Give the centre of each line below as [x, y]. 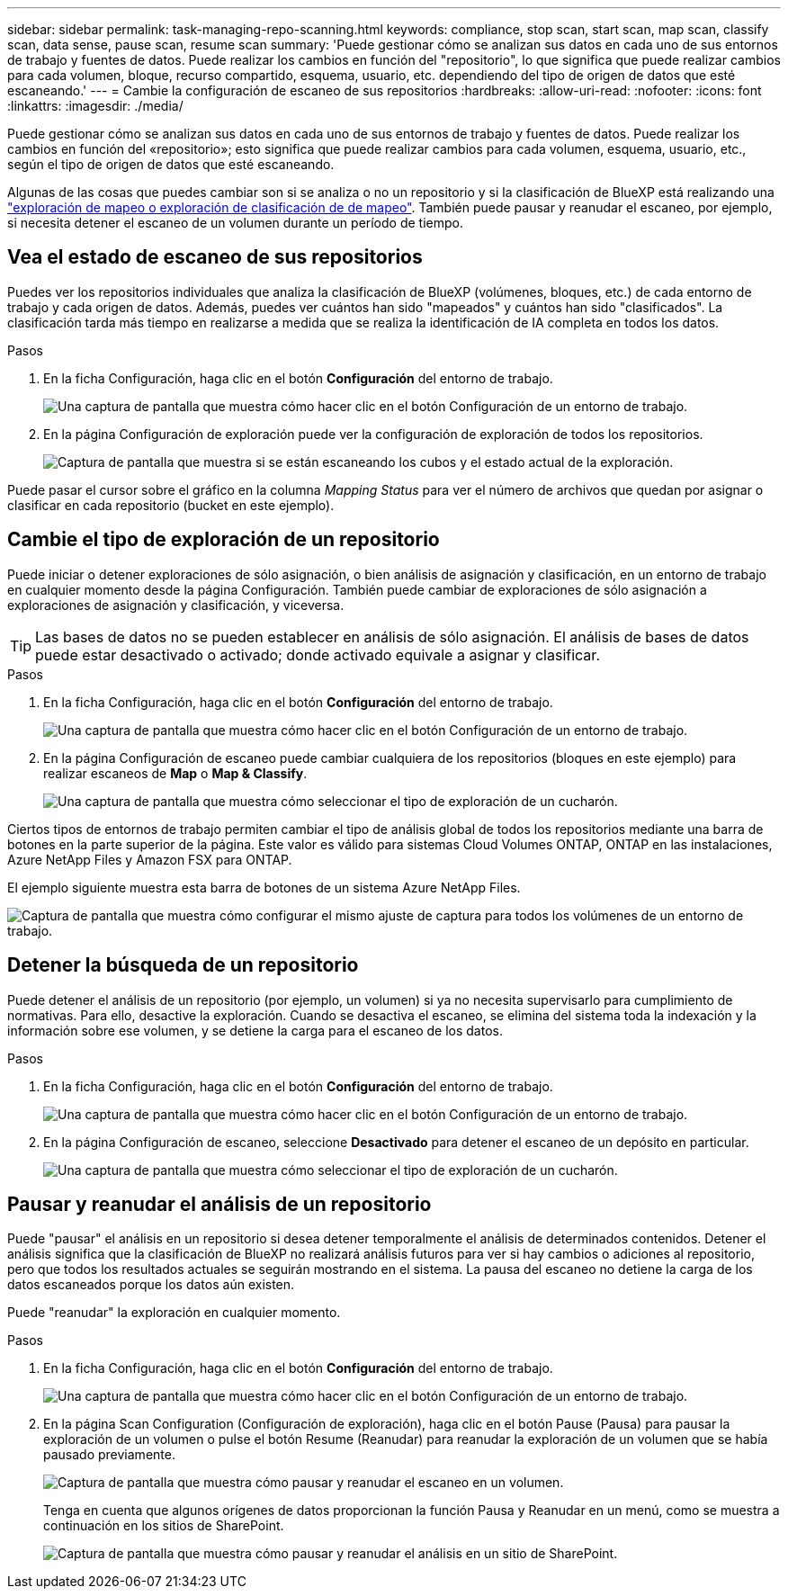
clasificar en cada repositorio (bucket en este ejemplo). [171, 505]
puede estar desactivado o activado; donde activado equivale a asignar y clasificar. [318, 655]
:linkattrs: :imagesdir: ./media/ [95, 106]
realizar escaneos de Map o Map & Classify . [175, 773]
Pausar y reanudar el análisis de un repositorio [219, 1204]
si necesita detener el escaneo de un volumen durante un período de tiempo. [235, 223]
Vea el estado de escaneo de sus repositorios [215, 257]
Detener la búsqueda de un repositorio [183, 965]
